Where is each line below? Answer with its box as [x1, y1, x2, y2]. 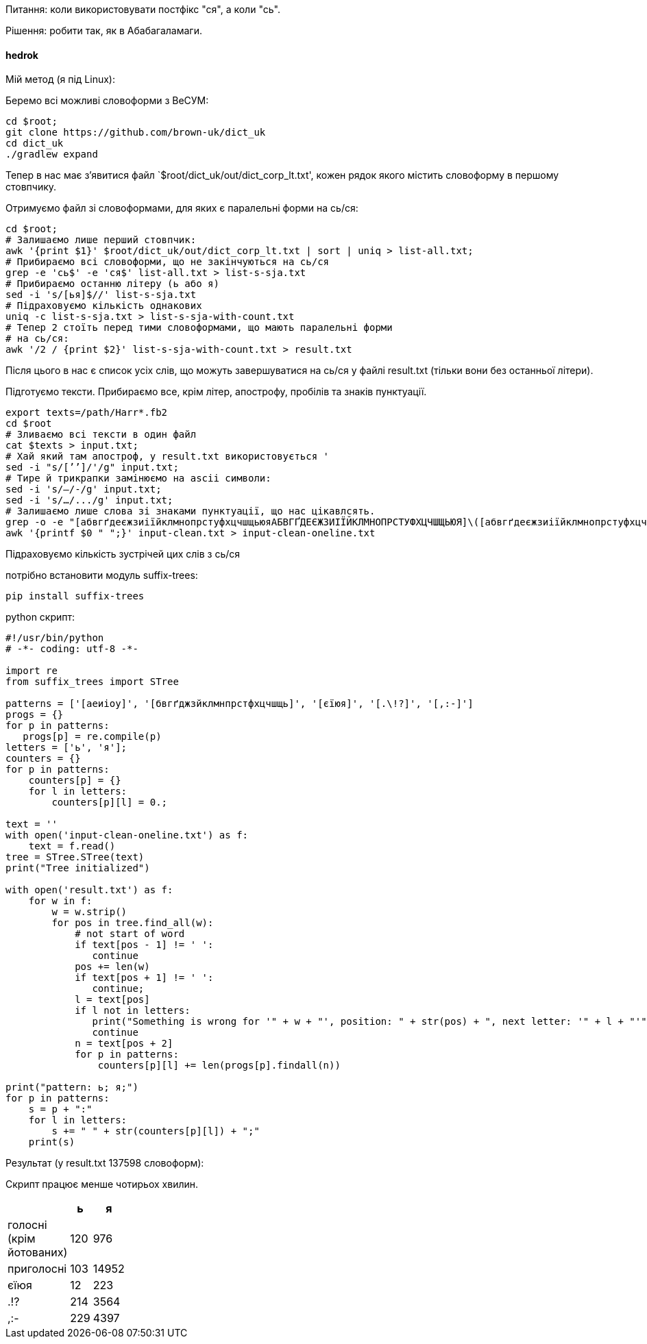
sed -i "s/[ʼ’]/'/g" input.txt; [5, 462, 179, 473]
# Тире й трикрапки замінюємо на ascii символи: [5, 473, 271, 484]
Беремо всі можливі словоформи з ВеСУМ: [5, 95, 209, 107]
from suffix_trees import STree [5, 676, 179, 688]
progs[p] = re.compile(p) [23, 731, 162, 743]
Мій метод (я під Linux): [5, 73, 115, 86]
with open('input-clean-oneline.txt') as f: [5, 830, 249, 841]
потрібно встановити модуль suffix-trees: [5, 569, 198, 582]
